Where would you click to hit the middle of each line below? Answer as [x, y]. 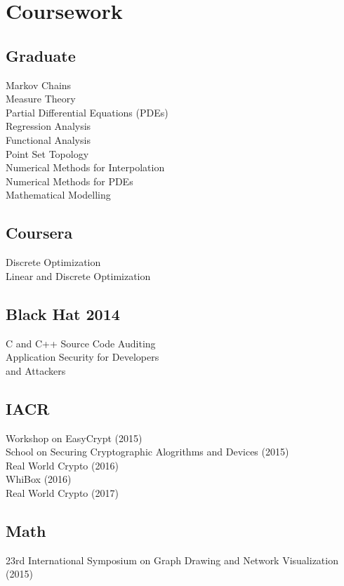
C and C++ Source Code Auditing [81, 343]
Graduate [41, 55]
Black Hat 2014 [63, 313]
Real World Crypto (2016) [62, 465]
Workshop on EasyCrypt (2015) [74, 438]
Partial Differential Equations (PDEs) [87, 112]
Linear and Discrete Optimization [78, 275]
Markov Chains [39, 85]
